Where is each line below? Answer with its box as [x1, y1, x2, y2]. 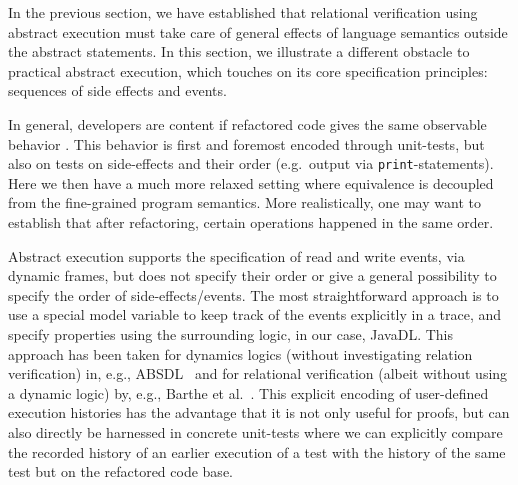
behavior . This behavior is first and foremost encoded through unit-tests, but [8, 133, 485, 154]
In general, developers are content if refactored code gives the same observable [8, 113, 487, 134]
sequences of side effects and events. [8, 80, 227, 101]
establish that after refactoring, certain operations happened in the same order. [8, 212, 494, 232]
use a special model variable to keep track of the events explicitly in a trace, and [8, 304, 502, 325]
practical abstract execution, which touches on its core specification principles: [8, 60, 488, 81]
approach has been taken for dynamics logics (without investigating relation [8, 343, 473, 364]
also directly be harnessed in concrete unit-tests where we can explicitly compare [8, 421, 503, 442]
